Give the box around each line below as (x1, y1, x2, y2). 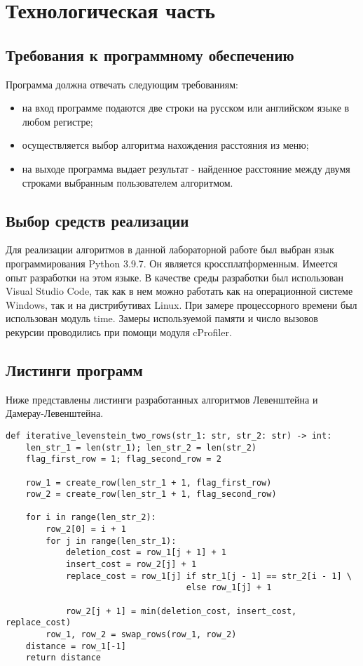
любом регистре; (22, 114, 93, 128)
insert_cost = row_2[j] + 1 (65, 559, 197, 570)
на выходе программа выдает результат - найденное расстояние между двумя (22, 161, 350, 175)
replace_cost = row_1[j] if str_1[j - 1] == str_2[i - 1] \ (65, 571, 352, 581)
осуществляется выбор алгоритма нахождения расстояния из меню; (22, 138, 309, 152)
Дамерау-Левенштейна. (6, 406, 104, 420)
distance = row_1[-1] (25, 641, 126, 651)
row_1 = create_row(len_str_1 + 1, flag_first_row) (25, 477, 272, 488)
